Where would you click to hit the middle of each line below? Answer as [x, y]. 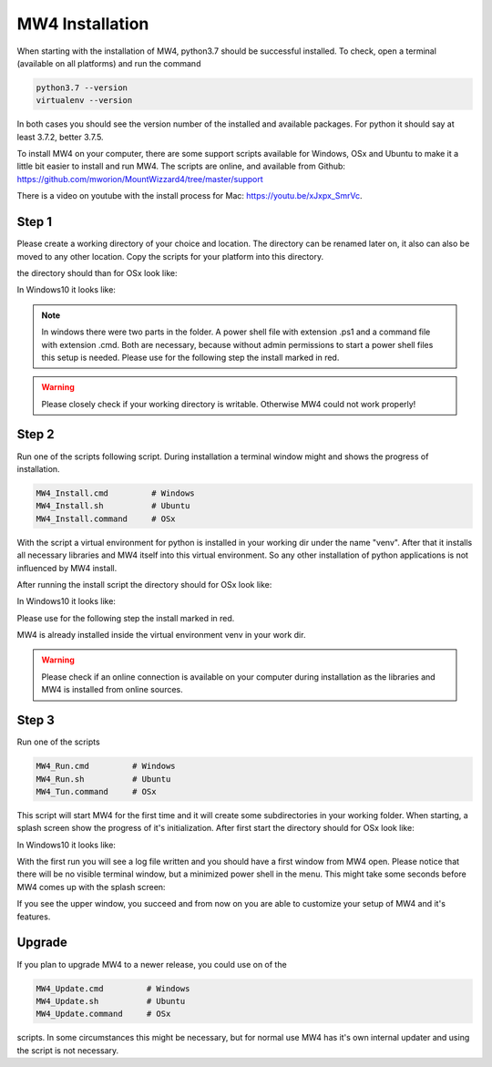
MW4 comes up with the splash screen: [91, 887]
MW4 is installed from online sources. [113, 690]
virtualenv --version [84, 101]
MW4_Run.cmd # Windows [106, 766]
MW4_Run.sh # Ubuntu [103, 779]
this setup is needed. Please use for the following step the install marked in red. [190, 357]
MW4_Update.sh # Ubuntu [111, 1001]
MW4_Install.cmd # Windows [115, 493]
